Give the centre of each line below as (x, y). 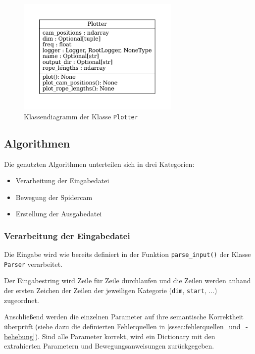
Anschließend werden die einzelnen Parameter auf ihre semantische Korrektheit (124, 317)
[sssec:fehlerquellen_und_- (207, 326)
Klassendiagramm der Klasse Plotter (81, 116)
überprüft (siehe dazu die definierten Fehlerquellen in (85, 326)
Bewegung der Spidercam (54, 197)
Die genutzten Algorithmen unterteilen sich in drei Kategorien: (99, 164)
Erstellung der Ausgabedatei (59, 214)
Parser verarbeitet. (33, 264)
